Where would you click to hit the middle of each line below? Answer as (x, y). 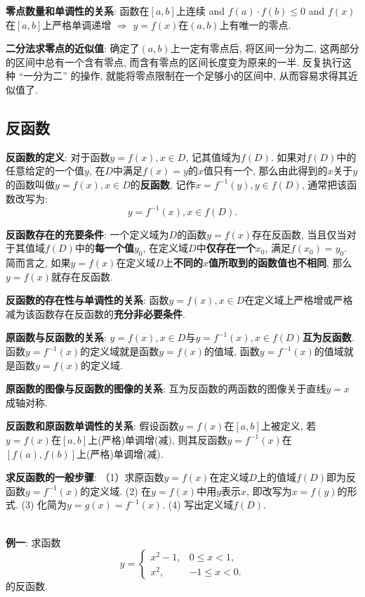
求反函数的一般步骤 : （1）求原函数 (85, 477)
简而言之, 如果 (38, 263)
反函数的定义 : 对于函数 (58, 156)
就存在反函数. (82, 276)
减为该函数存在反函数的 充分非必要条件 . (95, 313)
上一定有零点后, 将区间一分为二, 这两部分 (265, 48)
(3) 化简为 (44, 505)
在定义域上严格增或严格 (299, 300)
